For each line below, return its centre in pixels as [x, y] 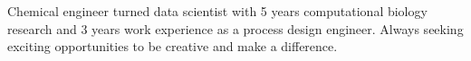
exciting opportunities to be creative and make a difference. [173, 46]
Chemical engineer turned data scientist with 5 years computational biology [217, 11]
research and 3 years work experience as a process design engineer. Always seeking [235, 28]
